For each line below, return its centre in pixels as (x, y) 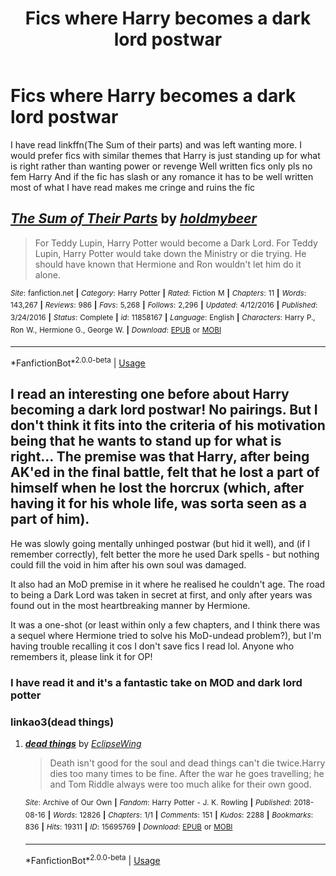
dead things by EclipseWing (83, 744)
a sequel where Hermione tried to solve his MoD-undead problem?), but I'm (166, 635)
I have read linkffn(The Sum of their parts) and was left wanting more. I (156, 144)
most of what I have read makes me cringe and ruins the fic (133, 187)
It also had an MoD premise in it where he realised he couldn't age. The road (168, 584)
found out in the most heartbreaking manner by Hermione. (130, 605)
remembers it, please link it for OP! (81, 656)
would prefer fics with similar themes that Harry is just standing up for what (165, 155)
